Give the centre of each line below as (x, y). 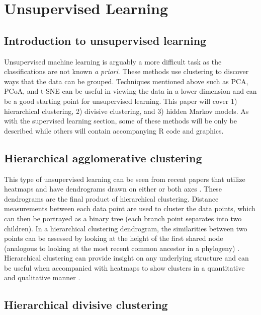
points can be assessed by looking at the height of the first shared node (114, 238)
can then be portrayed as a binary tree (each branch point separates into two (123, 218)
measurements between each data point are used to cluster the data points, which (130, 208)
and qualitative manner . (42, 277)
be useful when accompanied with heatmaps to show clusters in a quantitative (124, 267)
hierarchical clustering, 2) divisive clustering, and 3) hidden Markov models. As (126, 111)
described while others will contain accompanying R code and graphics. (114, 130)
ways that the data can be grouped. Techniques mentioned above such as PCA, (126, 81)
